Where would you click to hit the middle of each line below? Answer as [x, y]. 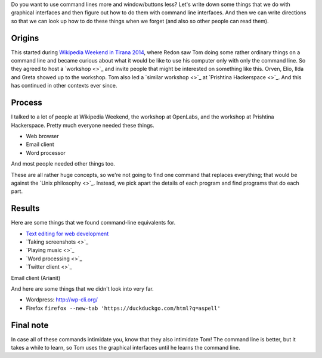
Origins [25, 38]
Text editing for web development [67, 234]
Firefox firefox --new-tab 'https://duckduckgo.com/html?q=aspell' [123, 308]
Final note [30, 325]
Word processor [46, 152]
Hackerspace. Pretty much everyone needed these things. [83, 125]
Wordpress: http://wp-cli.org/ [62, 300]
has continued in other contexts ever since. [64, 86]
